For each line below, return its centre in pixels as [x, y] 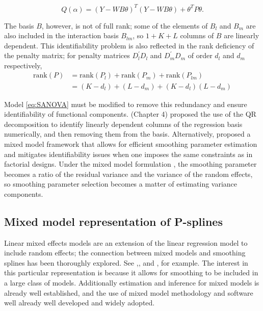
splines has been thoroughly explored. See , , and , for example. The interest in [126, 262]
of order [200, 55]
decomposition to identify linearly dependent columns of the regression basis [123, 124]
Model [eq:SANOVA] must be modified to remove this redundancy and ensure [126, 104]
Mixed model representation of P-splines [113, 221]
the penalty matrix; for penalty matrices [67, 55]
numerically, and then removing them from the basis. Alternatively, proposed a [127, 134]
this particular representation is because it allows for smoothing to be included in [131, 273]
